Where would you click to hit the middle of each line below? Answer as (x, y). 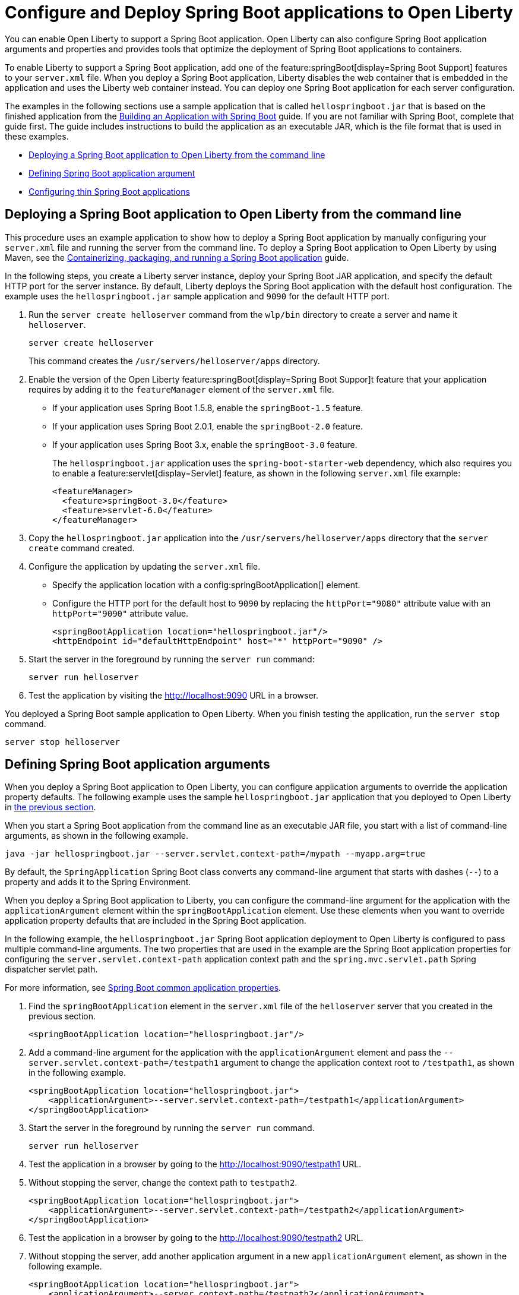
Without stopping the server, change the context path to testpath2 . (163, 1183)
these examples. (37, 136)
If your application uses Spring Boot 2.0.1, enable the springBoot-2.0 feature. (208, 426)
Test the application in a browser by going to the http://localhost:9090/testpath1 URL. (195, 1164)
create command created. (82, 548)
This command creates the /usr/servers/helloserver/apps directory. (174, 361)
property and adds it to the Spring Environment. (98, 882)
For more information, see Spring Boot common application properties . (143, 988)
